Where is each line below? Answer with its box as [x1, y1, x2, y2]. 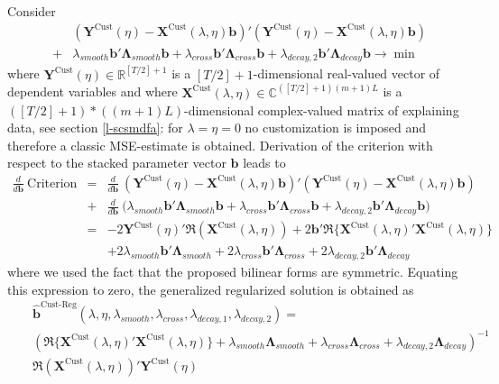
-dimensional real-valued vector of [253, 64, 440, 83]
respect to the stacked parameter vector [7, 153, 226, 172]
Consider [7, 2, 56, 20]
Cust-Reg [40, 300, 77, 310]
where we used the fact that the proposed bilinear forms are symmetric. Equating [7, 262, 458, 281]
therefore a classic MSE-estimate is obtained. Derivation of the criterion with [7, 135, 433, 154]
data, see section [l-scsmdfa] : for [7, 118, 183, 137]
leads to [243, 153, 286, 172]
